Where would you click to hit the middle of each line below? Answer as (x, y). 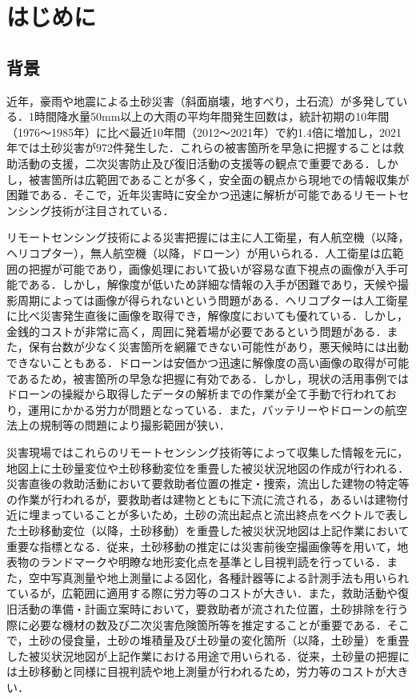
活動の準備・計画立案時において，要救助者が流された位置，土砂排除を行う (213, 608)
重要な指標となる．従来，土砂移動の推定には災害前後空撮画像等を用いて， (202, 546)
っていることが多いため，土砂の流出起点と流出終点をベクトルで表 (224, 515)
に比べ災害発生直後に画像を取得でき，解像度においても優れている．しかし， (208, 316)
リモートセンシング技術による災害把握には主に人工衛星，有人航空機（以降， (208, 237)
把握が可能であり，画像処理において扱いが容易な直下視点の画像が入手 (213, 268)
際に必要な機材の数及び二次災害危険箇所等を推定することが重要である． (197, 624)
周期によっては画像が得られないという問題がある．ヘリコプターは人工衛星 (213, 300)
